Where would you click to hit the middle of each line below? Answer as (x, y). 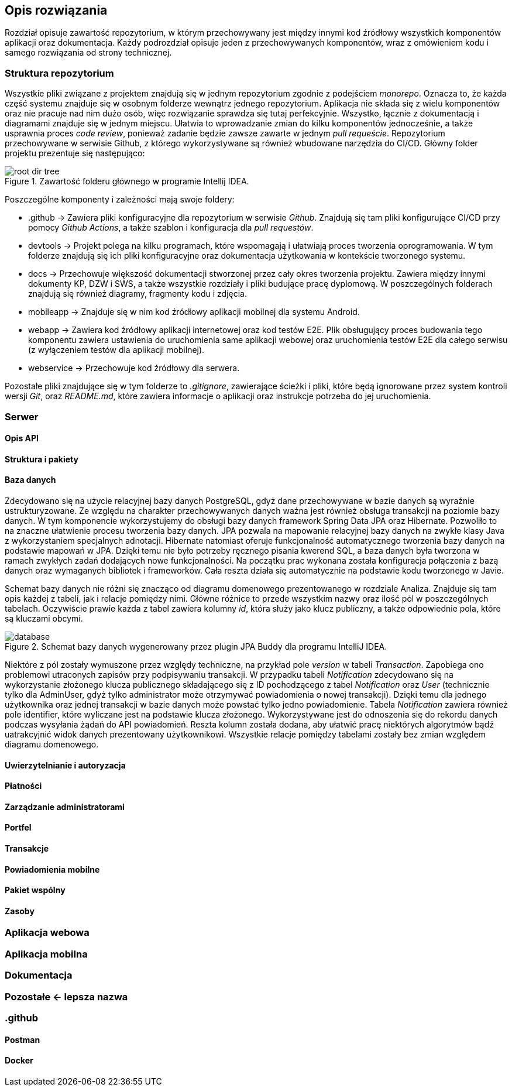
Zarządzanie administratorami (65, 807)
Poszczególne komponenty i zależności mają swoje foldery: (120, 200)
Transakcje (27, 849)
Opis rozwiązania (56, 10)
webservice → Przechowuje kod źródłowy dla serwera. (134, 368)
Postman (23, 1039)
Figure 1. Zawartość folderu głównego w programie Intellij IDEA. (127, 181)
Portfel (18, 828)
